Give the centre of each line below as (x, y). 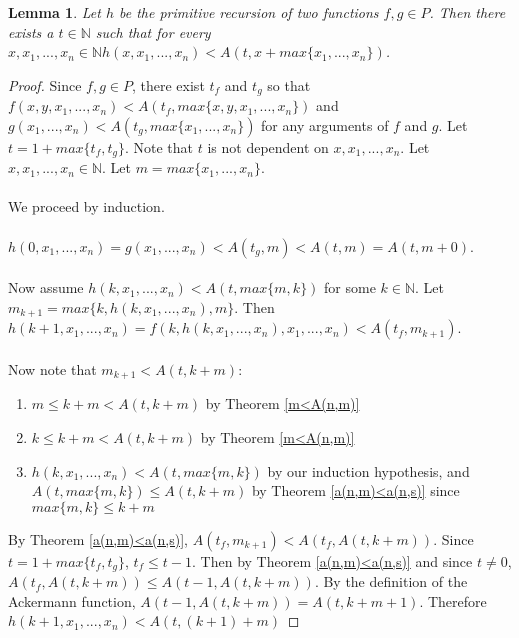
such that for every (153, 31)
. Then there (467, 12)
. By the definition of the (391, 581)
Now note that (52, 368)
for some (350, 287)
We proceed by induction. (86, 206)
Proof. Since (45, 84)
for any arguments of (325, 124)
